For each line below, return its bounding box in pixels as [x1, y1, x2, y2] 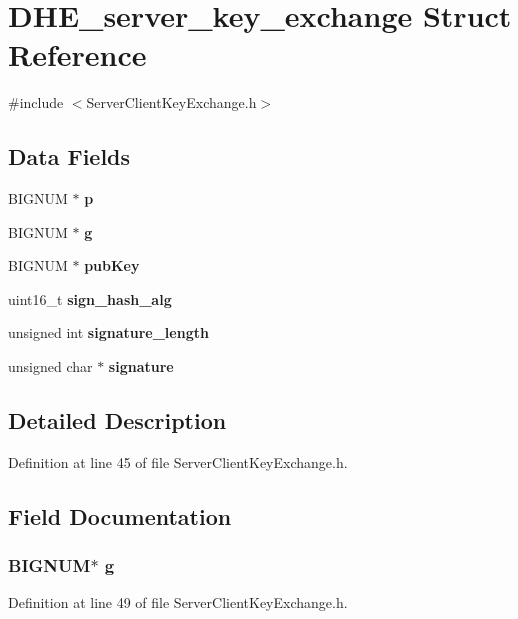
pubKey [84, 255, 140, 276]
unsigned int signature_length [8, 322, 209, 343]
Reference [8, 34, 147, 75]
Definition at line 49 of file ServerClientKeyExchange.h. [8, 592, 348, 613]
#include [8, 92, 64, 113]
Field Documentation [8, 500, 232, 531]
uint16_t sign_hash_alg [8, 288, 172, 309]
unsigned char [8, 356, 93, 377]
